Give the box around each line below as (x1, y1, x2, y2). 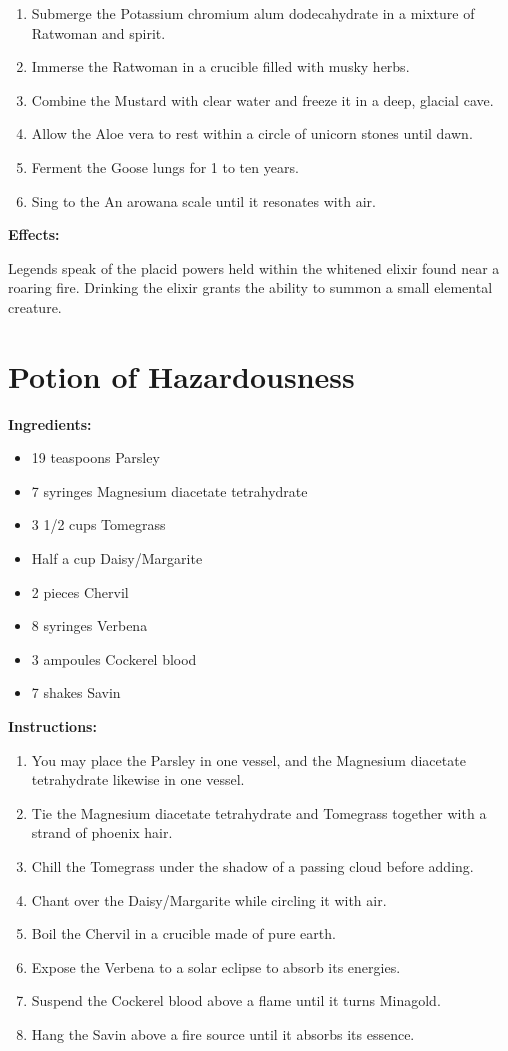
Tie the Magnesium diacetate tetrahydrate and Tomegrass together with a (31, 802, 487, 823)
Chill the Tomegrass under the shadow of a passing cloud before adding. (31, 855, 474, 876)
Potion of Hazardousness (8, 355, 355, 396)
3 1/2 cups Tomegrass (31, 514, 166, 535)
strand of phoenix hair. (31, 822, 173, 843)
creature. (8, 296, 62, 317)
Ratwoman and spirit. (31, 22, 166, 43)
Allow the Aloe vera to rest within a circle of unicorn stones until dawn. (31, 123, 473, 144)
